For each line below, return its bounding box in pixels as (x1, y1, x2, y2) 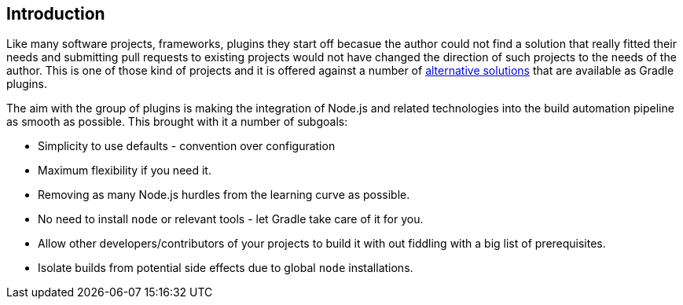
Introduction (6, 4, 105, 24)
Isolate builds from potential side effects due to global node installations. (38, 261, 413, 275)
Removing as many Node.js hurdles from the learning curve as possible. (38, 188, 410, 202)
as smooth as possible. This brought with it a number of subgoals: (6, 115, 348, 129)
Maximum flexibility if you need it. (38, 164, 211, 178)
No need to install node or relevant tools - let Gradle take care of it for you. (38, 212, 424, 226)
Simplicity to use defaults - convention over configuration (38, 139, 336, 153)
